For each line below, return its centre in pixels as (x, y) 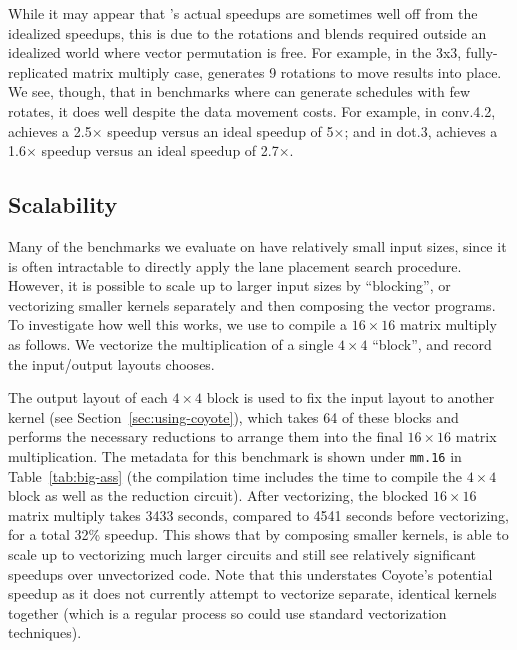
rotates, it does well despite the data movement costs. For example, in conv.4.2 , (252, 110)
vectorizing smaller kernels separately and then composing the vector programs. (252, 304)
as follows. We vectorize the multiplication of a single (171, 343)
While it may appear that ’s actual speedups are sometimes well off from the (243, 13)
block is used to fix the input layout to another (350, 397)
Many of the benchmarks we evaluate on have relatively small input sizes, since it (257, 245)
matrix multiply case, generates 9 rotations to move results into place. (287, 71)
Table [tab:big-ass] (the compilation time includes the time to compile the (235, 475)
